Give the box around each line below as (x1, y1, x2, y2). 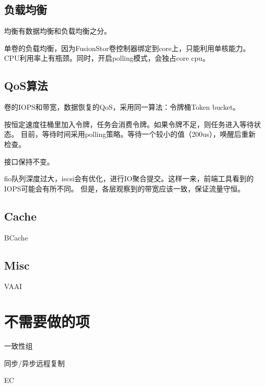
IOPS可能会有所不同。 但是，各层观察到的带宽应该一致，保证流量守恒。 (4, 183, 245, 194)
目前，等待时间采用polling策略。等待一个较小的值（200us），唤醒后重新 (20, 129, 256, 139)
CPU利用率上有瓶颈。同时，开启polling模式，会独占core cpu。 (4, 53, 210, 63)
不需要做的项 (4, 311, 90, 332)
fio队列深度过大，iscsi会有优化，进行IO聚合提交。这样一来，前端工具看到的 (4, 173, 254, 184)
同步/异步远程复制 (4, 357, 65, 368)
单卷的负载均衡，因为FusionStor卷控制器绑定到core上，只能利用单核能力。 (4, 42, 250, 53)
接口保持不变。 (4, 156, 54, 166)
